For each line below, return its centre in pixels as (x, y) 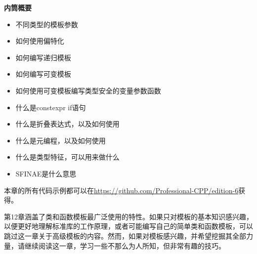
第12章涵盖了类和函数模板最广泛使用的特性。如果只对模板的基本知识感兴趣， (128, 216)
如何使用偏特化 (40, 41)
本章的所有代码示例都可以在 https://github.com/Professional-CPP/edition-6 (121, 190)
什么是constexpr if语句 (51, 107)
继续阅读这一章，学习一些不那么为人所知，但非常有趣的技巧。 (125, 245)
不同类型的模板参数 (47, 24)
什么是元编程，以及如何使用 (61, 140)
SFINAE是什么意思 (46, 173)
